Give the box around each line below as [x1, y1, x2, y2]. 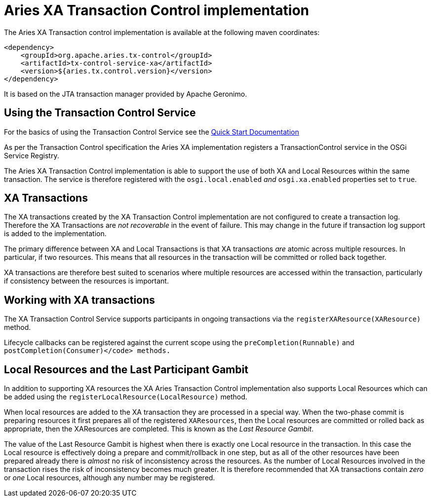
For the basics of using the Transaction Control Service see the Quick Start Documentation [4, 127, 299, 136]
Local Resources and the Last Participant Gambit [4, 363, 248, 376]
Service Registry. [4, 151, 59, 160]
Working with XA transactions [4, 293, 155, 306]
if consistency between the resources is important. [4, 277, 169, 286]
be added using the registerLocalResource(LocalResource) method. [4, 393, 247, 401]
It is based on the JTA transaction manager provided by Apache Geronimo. [4, 89, 247, 98]
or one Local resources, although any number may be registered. [4, 473, 215, 482]
